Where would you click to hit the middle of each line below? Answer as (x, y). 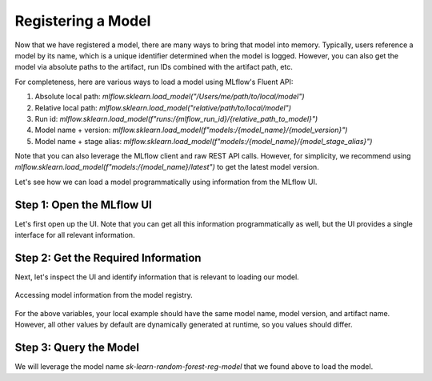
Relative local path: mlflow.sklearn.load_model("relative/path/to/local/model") (163, 107)
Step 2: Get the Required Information (108, 257)
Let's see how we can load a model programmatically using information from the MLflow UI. (166, 182)
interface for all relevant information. (75, 235)
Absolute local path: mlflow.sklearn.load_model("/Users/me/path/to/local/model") (170, 97)
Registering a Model (83, 21)
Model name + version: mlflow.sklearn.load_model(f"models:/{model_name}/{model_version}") (191, 130)
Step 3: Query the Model (77, 348)
